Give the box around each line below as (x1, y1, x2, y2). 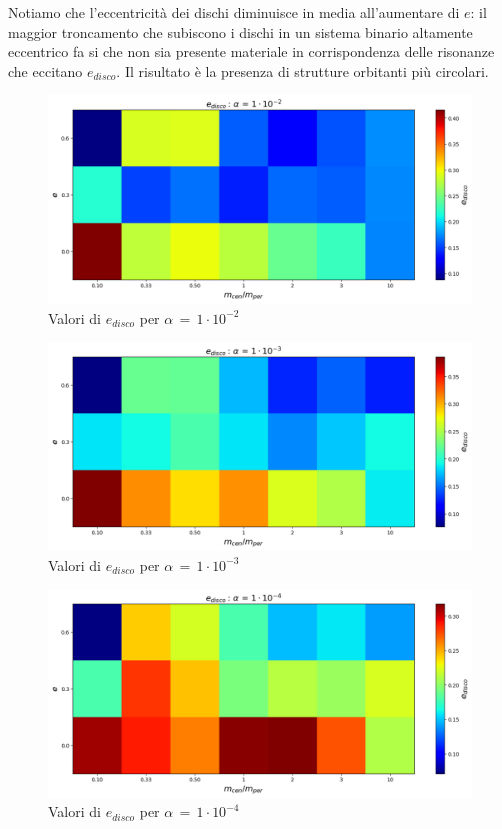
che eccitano (8, 60, 83, 81)
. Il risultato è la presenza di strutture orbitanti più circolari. (116, 60, 489, 81)
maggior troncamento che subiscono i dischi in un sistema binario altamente (8, 21, 473, 42)
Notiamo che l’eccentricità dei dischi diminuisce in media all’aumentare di (8, 2, 460, 22)
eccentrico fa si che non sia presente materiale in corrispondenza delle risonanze (8, 41, 495, 62)
